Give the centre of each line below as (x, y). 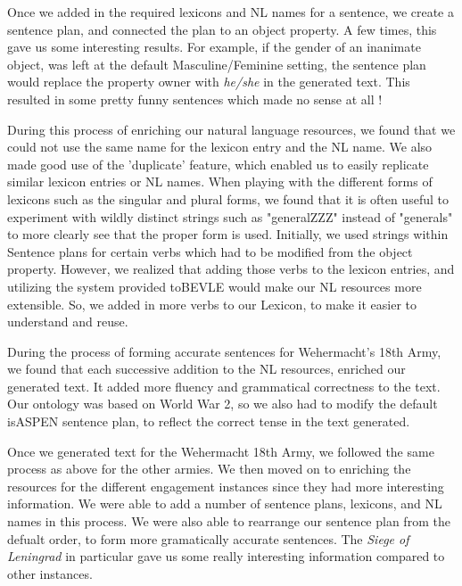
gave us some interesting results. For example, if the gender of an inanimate (214, 47)
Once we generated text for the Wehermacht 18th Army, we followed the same (221, 451)
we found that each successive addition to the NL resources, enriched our (206, 369)
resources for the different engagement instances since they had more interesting (226, 486)
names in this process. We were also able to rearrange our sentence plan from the (229, 521)
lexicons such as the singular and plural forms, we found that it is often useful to (228, 198)
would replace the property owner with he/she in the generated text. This (209, 82)
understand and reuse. (68, 322)
